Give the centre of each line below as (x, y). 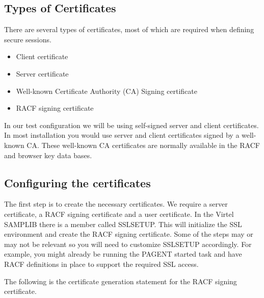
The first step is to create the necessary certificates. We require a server (116, 204)
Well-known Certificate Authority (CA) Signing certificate (107, 91)
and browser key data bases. (48, 155)
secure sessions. (28, 39)
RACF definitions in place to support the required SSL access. (101, 264)
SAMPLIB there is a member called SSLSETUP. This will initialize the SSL (123, 224)
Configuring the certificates (77, 182)
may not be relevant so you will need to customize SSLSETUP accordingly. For (128, 244)
